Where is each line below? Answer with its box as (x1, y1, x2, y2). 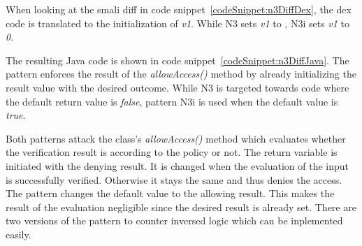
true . (6, 108, 26, 122)
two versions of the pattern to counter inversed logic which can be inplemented (6, 213, 343, 228)
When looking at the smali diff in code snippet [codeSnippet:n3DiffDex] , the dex (6, 2, 352, 16)
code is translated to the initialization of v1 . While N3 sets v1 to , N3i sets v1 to (6, 15, 350, 30)
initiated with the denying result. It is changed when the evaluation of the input (6, 158, 349, 173)
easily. (6, 226, 31, 241)
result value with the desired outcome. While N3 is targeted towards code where (6, 80, 349, 94)
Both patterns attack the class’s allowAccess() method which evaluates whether (6, 131, 346, 145)
